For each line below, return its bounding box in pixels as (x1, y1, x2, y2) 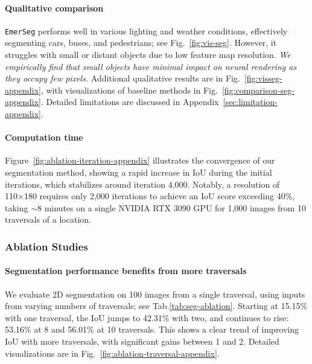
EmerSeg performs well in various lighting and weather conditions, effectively (5, 24, 288, 37)
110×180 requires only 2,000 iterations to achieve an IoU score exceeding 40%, (5, 190, 295, 202)
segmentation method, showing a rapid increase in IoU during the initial (5, 166, 272, 178)
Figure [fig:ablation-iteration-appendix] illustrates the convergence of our (5, 154, 275, 167)
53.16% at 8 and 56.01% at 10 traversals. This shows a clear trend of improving (5, 323, 299, 336)
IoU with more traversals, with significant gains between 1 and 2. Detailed (5, 334, 279, 347)
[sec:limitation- (223, 95, 278, 108)
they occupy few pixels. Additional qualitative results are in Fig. (5, 72, 240, 85)
